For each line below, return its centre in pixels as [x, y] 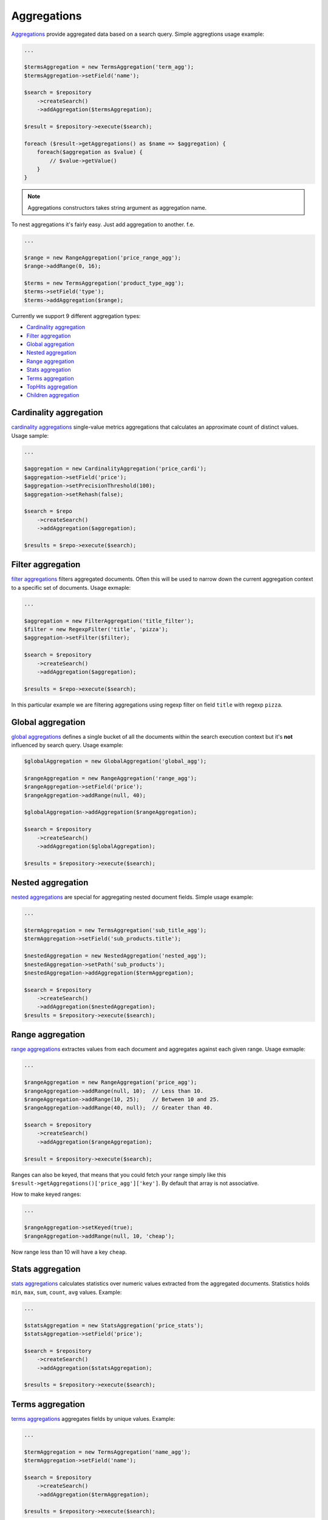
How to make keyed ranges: [46, 1194]
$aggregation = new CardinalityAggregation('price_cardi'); [115, 469]
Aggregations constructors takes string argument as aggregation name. [117, 207]
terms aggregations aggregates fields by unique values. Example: [93, 1418]
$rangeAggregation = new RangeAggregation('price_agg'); [111, 1083]
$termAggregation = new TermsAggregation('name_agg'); [107, 1452]
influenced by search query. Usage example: [67, 745]
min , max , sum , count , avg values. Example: [67, 1292]
